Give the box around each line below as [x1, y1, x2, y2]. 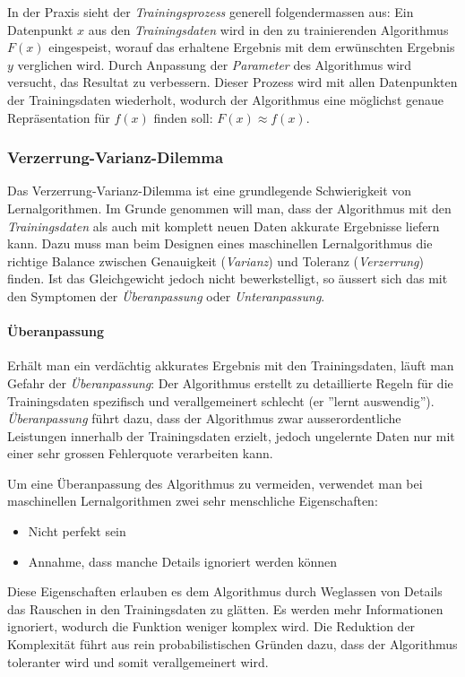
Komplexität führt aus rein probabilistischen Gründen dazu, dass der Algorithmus [7, 635, 458, 654]
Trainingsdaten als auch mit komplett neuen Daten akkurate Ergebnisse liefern [7, 216, 440, 235]
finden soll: [153, 108, 213, 126]
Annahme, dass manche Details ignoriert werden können [28, 551, 338, 570]
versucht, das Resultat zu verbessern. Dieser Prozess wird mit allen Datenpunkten [7, 73, 458, 91]
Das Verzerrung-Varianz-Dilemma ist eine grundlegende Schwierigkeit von [7, 181, 412, 200]
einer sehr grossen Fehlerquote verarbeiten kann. [7, 444, 273, 463]
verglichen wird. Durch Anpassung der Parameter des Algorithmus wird [17, 55, 412, 74]
